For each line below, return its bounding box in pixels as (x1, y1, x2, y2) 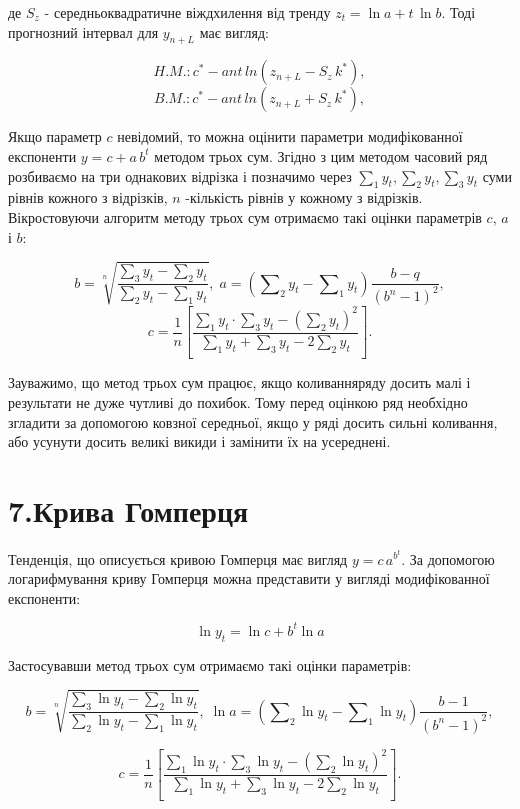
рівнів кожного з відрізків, (8, 187, 168, 208)
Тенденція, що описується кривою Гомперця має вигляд (8, 548, 348, 569)
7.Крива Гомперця (8, 489, 249, 530)
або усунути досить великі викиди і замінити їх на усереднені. (8, 431, 391, 452)
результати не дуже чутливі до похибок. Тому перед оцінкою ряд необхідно (8, 391, 468, 412)
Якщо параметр (8, 126, 102, 147)
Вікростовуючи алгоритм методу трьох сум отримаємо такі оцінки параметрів (8, 206, 482, 227)
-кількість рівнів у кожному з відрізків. (185, 187, 423, 208)
